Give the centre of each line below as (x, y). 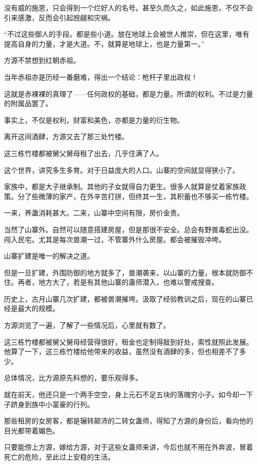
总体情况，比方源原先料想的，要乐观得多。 (73, 378)
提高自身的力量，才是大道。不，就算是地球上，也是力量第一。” (104, 43)
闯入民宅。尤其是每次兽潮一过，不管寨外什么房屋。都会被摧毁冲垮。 (115, 239)
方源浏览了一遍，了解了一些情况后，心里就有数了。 (87, 325)
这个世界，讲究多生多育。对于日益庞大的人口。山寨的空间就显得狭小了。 (122, 170)
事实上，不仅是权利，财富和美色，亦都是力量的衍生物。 (94, 120)
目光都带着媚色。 (32, 430)
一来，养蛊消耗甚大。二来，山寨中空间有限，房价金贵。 (94, 213)
